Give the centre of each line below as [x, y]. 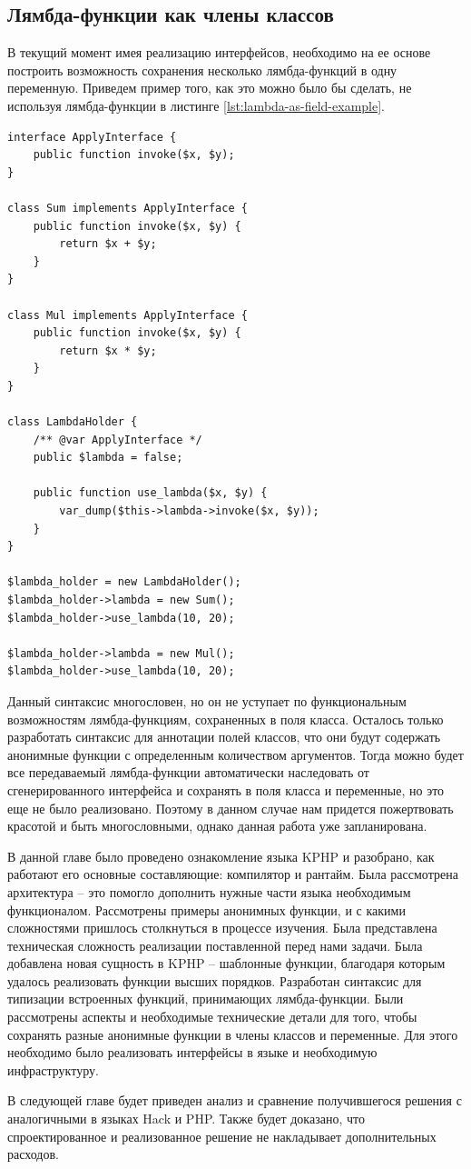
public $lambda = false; [108, 458]
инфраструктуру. [53, 1069]
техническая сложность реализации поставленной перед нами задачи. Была [215, 945]
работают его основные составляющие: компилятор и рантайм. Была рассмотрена [233, 874]
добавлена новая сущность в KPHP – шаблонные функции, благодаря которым [226, 963]
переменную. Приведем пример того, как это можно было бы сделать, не [210, 88]
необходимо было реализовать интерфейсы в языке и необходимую [192, 1052]
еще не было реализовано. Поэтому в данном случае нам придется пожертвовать [231, 808]
